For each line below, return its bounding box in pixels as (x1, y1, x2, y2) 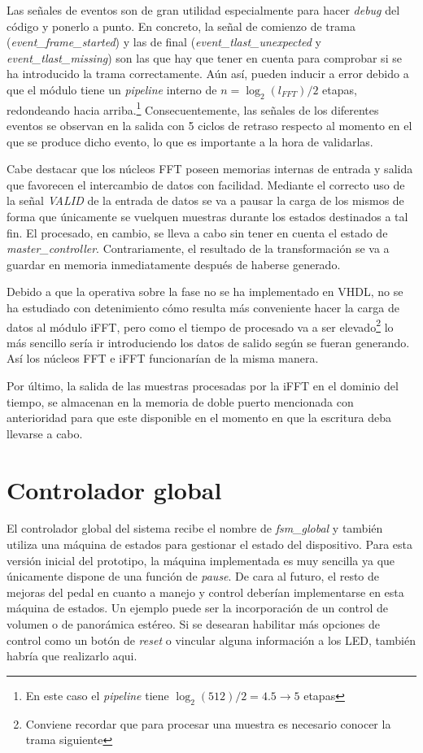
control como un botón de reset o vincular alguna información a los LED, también (7, 631, 416, 648)
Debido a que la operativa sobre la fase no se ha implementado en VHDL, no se (7, 283, 403, 300)
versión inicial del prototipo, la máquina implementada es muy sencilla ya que (7, 551, 395, 568)
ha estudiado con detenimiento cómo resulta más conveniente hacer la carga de (7, 298, 399, 316)
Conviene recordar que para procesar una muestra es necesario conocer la (25, 715, 391, 732)
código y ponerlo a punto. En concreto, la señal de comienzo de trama (7, 17, 355, 34)
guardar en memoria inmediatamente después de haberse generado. (7, 255, 341, 272)
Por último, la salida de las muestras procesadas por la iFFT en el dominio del (7, 376, 399, 394)
